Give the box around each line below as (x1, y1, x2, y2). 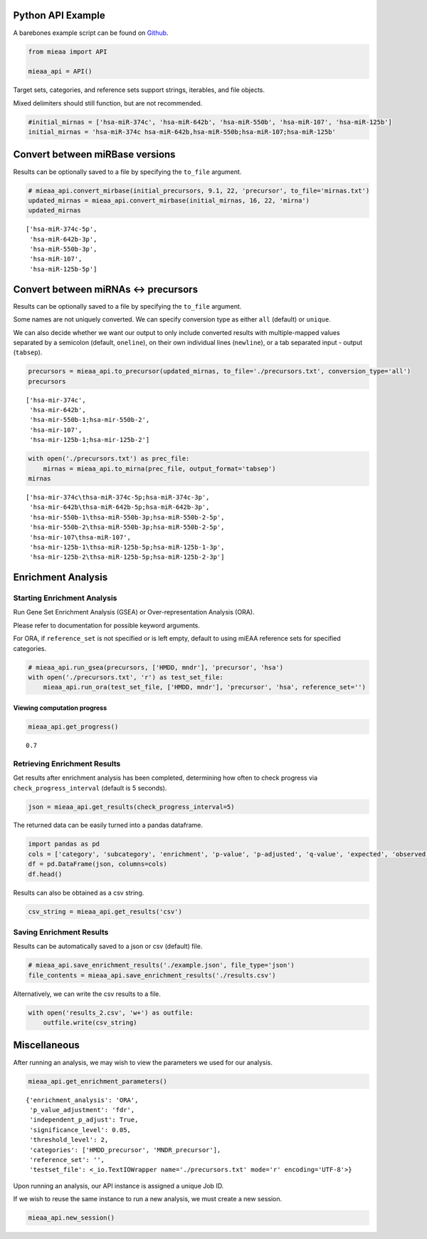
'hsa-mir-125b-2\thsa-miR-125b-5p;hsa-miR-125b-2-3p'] (29, 553, 225, 561)
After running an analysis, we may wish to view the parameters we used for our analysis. (13, 1058, 273, 1066)
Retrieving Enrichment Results (13, 759, 121, 768)
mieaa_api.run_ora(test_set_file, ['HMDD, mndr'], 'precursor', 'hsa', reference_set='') (43, 683, 367, 692)
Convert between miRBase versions (13, 148, 176, 160)
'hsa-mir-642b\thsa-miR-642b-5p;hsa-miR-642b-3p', (29, 503, 210, 511)
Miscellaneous (13, 1039, 80, 1052)
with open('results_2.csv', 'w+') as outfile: (28, 1009, 194, 1017)
